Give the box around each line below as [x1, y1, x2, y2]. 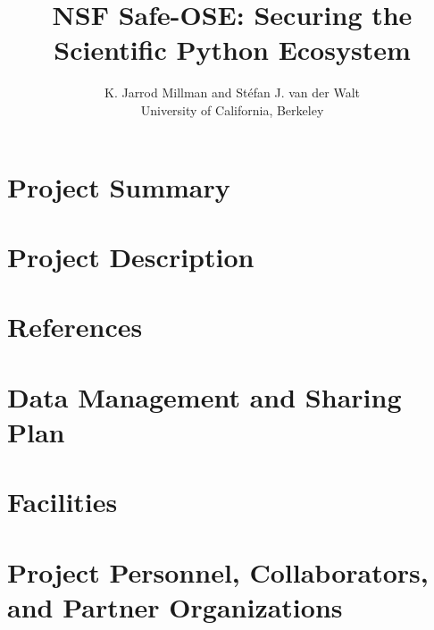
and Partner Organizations [7, 588, 343, 625]
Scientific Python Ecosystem [54, 31, 411, 68]
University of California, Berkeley [140, 100, 324, 119]
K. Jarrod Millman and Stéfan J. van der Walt [104, 83, 360, 102]
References [7, 308, 143, 345]
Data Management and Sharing [7, 378, 402, 415]
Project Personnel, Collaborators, [7, 553, 429, 590]
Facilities [7, 483, 118, 520]
